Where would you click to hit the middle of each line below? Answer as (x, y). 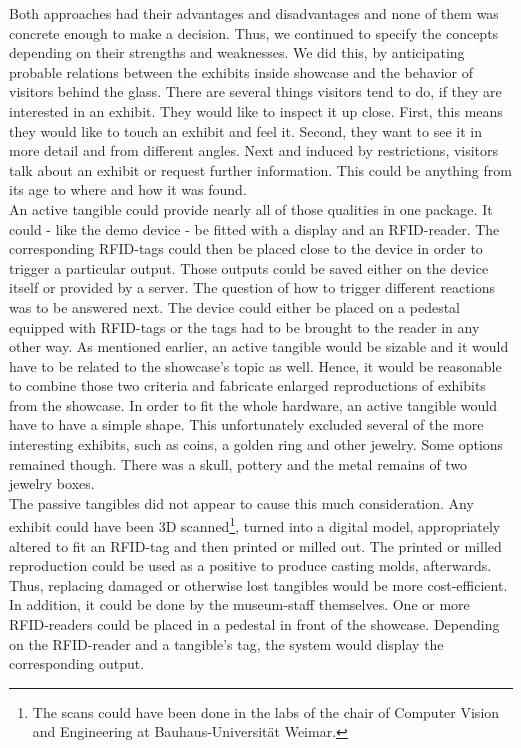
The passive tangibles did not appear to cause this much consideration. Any (241, 502)
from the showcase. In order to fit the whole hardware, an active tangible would (253, 404)
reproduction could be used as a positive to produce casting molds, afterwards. (250, 565)
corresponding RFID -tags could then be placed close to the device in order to (246, 248)
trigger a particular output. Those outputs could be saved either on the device (249, 267)
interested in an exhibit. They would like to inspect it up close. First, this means (256, 110)
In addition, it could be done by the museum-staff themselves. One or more (239, 604)
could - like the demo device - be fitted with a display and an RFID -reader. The (254, 228)
